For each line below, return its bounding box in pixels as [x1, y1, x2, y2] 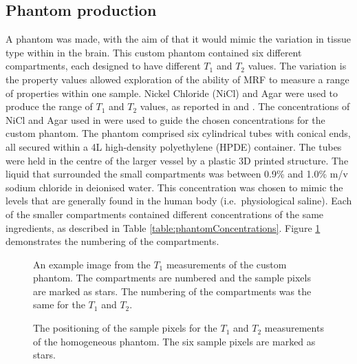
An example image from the [33, 257, 151, 271]
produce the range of [6, 99, 93, 114]
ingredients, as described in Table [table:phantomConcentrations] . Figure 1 [6, 220, 321, 235]
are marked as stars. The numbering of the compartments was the [33, 283, 312, 298]
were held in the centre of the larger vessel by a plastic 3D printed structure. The [6, 153, 349, 167]
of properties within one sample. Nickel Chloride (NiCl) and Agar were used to [6, 85, 338, 100]
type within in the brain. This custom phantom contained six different [6, 45, 302, 59]
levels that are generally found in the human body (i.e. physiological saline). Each [6, 193, 352, 208]
